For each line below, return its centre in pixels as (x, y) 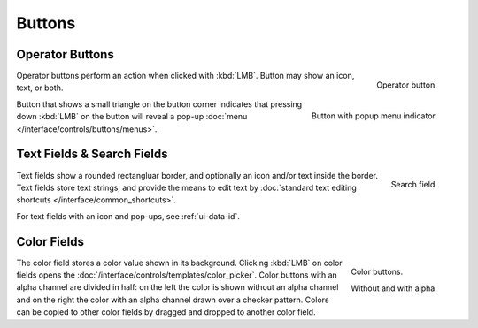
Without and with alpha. (394, 288)
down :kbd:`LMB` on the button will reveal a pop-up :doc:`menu (132, 117)
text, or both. (40, 88)
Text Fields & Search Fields (92, 154)
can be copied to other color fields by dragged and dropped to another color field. (166, 312)
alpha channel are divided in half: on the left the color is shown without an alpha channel (177, 287)
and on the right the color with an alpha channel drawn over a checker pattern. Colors (173, 300)
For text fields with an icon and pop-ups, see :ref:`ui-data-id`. (128, 216)
